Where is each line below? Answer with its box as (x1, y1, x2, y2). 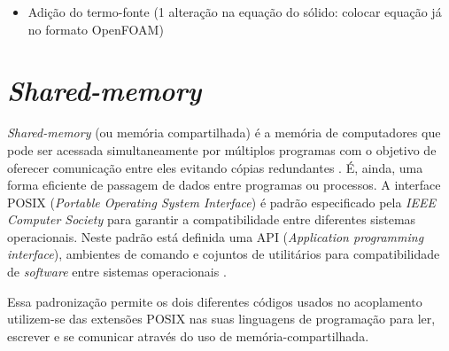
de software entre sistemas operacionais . (7, 262, 227, 281)
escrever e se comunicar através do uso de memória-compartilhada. (7, 326, 369, 345)
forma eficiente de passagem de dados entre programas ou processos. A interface (7, 175, 441, 194)
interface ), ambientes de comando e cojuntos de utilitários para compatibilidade (7, 245, 440, 263)
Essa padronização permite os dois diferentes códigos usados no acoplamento (7, 292, 422, 310)
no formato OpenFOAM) (27, 19, 164, 38)
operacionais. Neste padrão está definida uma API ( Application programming (7, 227, 424, 246)
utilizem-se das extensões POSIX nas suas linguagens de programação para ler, (7, 309, 436, 328)
